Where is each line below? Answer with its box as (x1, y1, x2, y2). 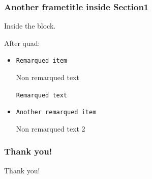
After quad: (4, 37, 40, 48)
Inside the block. (4, 20, 56, 31)
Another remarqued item (16, 109, 97, 116)
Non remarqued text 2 (16, 123, 85, 134)
